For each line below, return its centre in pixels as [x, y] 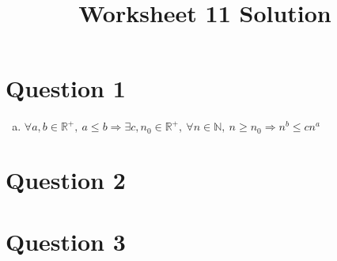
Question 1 [66, 88]
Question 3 [66, 242]
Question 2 [66, 179]
